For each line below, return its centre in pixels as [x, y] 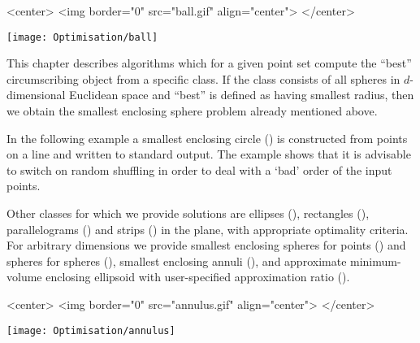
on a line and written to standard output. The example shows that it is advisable [209, 154]
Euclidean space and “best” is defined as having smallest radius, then [242, 95]
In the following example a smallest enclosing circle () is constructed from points [207, 138]
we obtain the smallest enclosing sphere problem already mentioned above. [192, 111]
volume [24, 277]
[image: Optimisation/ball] [82, 37]
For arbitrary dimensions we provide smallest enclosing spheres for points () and [206, 245]
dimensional [36, 95]
